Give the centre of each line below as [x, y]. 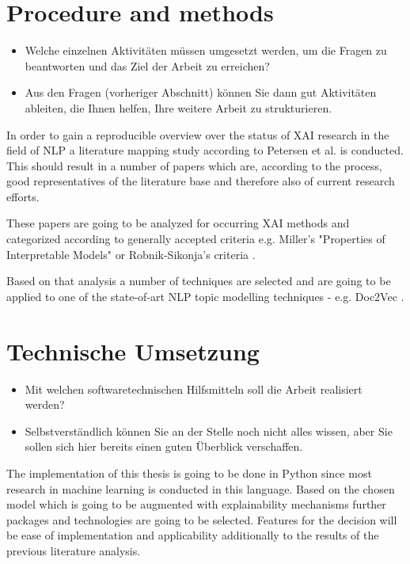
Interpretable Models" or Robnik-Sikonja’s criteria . [131, 254]
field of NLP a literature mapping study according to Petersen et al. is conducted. [205, 150]
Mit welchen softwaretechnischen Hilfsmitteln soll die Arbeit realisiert [194, 389]
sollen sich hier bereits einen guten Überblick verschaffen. [164, 446]
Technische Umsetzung [133, 351]
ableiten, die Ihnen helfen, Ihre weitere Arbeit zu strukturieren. [178, 107]
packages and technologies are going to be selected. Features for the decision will [202, 519]
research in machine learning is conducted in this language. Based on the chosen [201, 488]
